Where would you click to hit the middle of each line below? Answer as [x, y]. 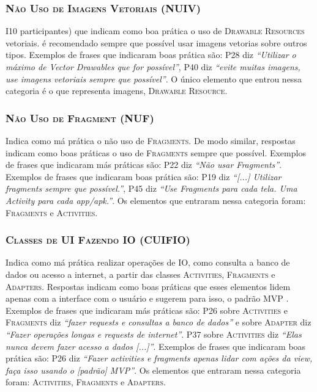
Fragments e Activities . [52, 212]
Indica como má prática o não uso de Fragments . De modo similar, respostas [151, 140]
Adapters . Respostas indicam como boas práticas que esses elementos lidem [148, 286]
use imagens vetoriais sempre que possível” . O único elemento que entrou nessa [154, 78]
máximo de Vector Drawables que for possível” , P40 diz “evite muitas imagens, [153, 67]
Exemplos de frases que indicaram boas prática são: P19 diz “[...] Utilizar [144, 176]
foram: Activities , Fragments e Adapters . [86, 382]
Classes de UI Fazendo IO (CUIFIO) [98, 240]
